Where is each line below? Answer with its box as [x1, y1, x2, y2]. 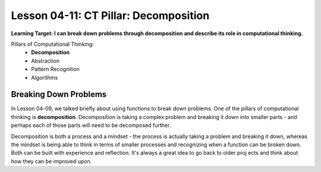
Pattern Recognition [31, 65, 80, 73]
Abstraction [31, 57, 59, 64]
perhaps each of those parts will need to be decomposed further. [11, 122, 171, 129]
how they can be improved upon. [11, 158, 92, 165]
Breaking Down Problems [11, 89, 107, 99]
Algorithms [31, 74, 58, 81]
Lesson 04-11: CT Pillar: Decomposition [11, 9, 210, 22]
